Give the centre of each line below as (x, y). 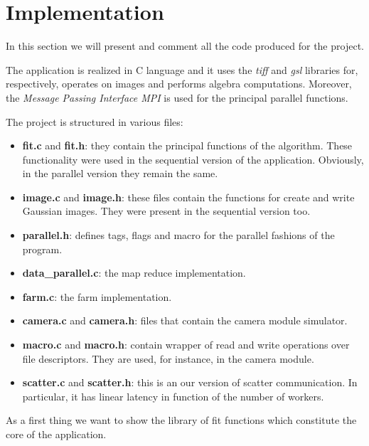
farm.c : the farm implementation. (97, 296)
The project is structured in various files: (95, 121)
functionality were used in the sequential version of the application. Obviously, (193, 159)
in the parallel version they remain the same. (120, 173)
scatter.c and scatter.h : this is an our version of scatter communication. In (190, 382)
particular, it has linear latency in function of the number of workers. (173, 396)
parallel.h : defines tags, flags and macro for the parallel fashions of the (178, 235)
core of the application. (56, 434)
